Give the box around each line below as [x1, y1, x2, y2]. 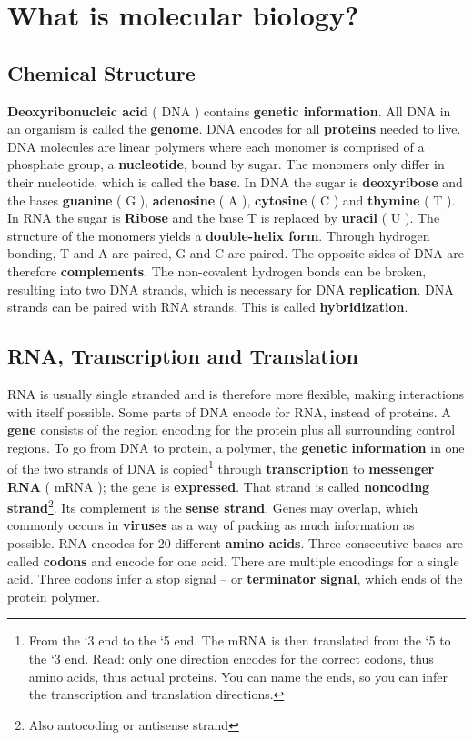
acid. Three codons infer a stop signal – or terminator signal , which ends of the [7, 569, 463, 588]
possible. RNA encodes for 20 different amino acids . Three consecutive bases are [7, 533, 463, 552]
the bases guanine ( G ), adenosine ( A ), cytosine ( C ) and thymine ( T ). [7, 190, 456, 209]
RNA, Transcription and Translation [7, 342, 358, 370]
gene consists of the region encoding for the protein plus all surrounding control [7, 420, 456, 439]
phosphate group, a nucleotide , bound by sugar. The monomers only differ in [7, 155, 445, 174]
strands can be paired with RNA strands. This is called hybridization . [7, 297, 408, 316]
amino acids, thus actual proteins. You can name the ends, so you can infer [28, 666, 448, 685]
